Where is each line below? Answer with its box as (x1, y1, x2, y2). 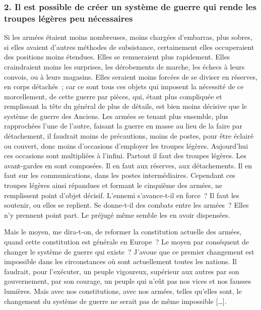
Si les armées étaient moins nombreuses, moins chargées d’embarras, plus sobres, (4, 32, 252, 42)
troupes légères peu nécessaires (4, 12, 133, 24)
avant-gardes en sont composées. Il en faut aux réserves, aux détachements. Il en (4, 160, 252, 170)
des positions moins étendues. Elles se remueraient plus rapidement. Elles (4, 51, 230, 62)
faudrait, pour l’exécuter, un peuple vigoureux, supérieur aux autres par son (4, 266, 239, 276)
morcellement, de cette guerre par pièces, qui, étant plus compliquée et (4, 91, 222, 101)
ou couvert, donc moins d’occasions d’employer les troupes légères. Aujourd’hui (4, 140, 248, 151)
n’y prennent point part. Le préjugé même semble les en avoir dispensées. (4, 209, 230, 220)
